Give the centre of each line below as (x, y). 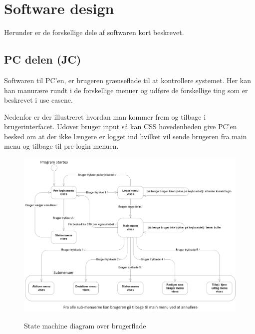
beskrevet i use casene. (38, 100)
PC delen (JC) (43, 59)
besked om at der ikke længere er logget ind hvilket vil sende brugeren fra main (126, 136)
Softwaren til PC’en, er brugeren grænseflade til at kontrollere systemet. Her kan (128, 80)
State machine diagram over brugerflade (85, 326)
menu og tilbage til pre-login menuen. (61, 146)
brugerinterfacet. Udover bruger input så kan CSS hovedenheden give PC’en (121, 126)
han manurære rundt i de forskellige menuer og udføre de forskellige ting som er (126, 90)
